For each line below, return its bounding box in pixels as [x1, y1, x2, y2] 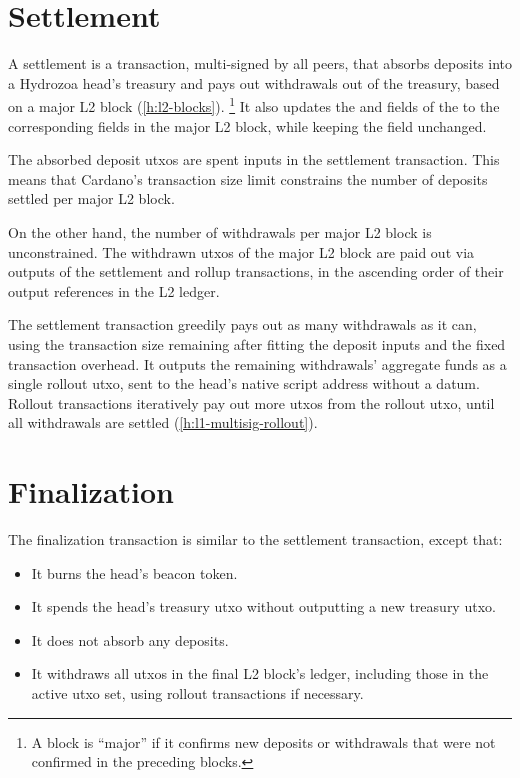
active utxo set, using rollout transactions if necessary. [31, 682, 364, 703]
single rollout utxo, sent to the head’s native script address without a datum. [8, 373, 480, 394]
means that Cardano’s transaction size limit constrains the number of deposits [8, 168, 488, 189]
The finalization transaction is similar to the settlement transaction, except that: [8, 529, 503, 549]
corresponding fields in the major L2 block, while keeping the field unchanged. [8, 115, 487, 136]
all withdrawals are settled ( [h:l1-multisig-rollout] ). [8, 412, 318, 433]
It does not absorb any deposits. [31, 629, 229, 650]
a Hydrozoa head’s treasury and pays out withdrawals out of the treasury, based [8, 72, 500, 93]
